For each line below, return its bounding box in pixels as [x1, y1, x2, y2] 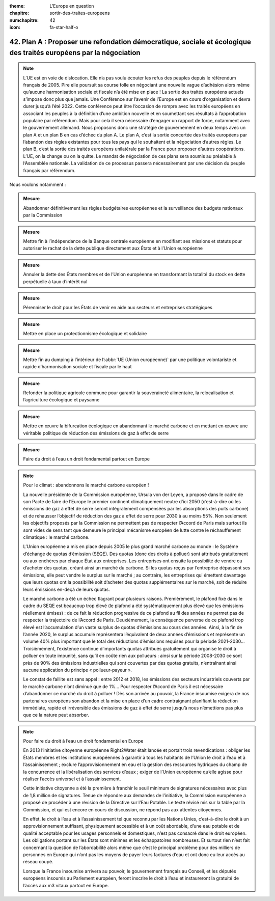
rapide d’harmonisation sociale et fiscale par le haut [23, 364, 132, 370]
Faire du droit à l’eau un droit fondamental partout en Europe [23, 456, 150, 462]
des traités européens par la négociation [9, 48, 141, 57]
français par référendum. [23, 167, 76, 173]
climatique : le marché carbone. [23, 534, 90, 540]
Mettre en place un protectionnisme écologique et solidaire [23, 331, 147, 337]
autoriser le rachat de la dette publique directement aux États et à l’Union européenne [23, 245, 203, 252]
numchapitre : [9, 17, 39, 23]
